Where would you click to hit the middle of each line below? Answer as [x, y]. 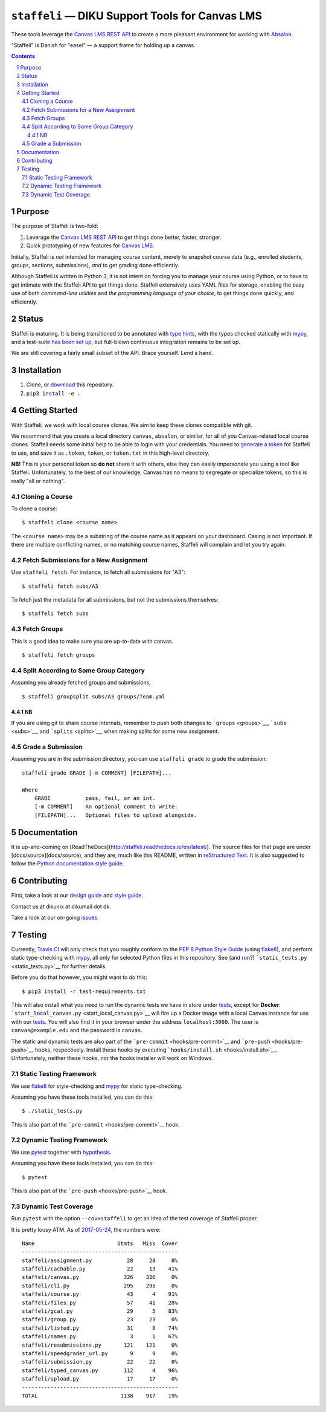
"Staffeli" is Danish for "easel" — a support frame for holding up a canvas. [103, 45]
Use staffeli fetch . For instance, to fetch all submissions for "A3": [98, 572]
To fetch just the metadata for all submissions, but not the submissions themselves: [115, 600]
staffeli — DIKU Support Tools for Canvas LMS [137, 16]
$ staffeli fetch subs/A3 [60, 586]
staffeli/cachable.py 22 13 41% [100, 1269]
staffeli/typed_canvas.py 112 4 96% [100, 1370]
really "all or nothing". [38, 481]
